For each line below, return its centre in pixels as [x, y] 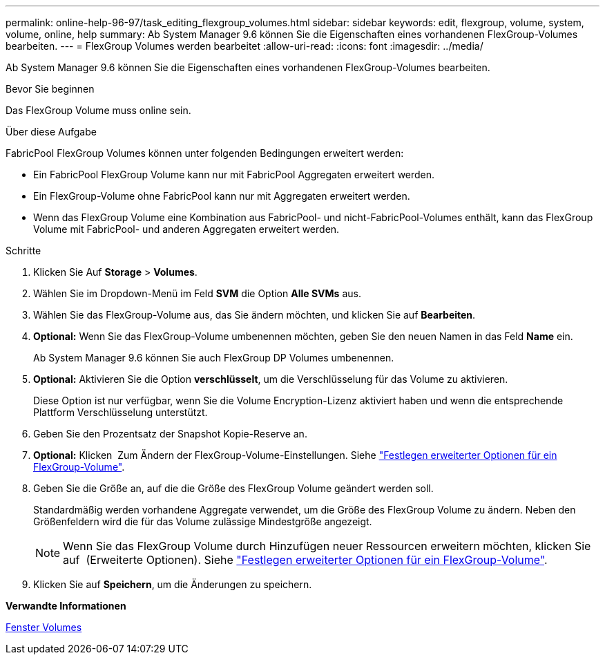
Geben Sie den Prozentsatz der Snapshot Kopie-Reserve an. [170, 434]
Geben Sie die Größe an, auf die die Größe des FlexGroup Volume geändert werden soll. [233, 488]
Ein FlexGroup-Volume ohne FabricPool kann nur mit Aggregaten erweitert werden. [222, 196]
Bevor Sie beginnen [50, 89]
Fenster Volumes [44, 627]
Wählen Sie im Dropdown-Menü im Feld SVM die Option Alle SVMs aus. [197, 293]
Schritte [23, 251]
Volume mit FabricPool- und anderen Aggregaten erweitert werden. [186, 229]
